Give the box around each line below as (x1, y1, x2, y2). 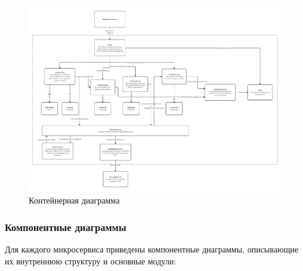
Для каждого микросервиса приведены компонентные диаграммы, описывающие (5, 243, 299, 255)
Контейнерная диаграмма (29, 194, 120, 207)
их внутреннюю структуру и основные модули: (5, 254, 176, 267)
